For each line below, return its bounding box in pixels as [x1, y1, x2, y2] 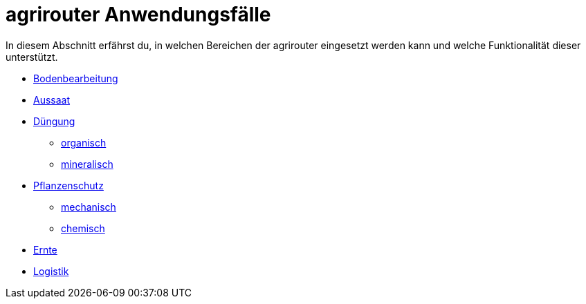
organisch [61, 136, 107, 149]
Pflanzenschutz [33, 179, 104, 191]
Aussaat [33, 93, 71, 106]
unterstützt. [6, 50, 58, 63]
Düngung [33, 115, 75, 127]
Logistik [33, 265, 69, 277]
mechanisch [61, 200, 116, 213]
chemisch [61, 222, 105, 234]
